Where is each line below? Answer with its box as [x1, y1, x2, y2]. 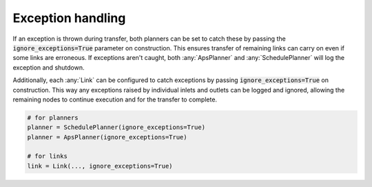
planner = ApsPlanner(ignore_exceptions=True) [27, 133, 187, 141]
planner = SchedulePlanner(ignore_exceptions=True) [27, 124, 206, 131]
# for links [27, 152, 68, 160]
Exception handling [12, 10, 126, 26]
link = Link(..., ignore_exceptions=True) [27, 162, 173, 170]
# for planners [27, 114, 79, 121]
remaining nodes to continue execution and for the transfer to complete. [12, 95, 217, 104]
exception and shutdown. [12, 63, 85, 72]
